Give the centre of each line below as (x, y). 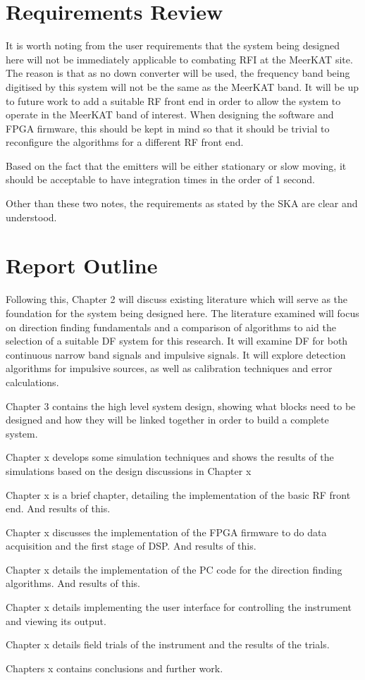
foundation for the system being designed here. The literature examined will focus (182, 313)
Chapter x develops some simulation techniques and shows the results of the (170, 457)
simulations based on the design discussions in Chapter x (129, 470)
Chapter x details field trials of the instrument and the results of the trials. (168, 644)
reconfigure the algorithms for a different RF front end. (125, 142)
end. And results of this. (58, 508)
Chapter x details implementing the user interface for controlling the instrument (179, 607)
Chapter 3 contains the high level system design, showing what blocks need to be (181, 406)
